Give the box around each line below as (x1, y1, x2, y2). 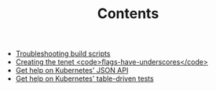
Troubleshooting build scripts (15, 49, 111, 59)
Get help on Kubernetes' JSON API (15, 66, 129, 75)
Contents (97, 5, 159, 23)
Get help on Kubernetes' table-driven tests (15, 74, 155, 83)
